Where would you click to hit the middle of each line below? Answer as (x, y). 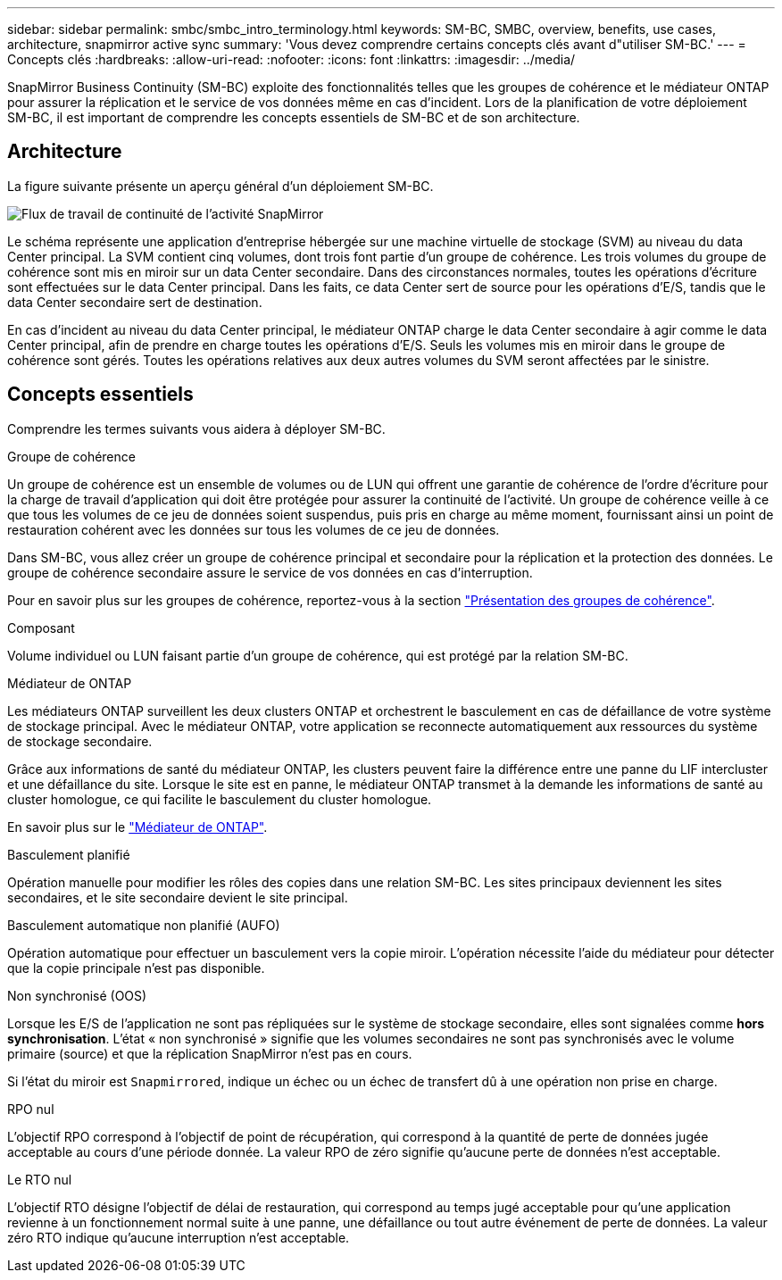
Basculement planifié (69, 854)
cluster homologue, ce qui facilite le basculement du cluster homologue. (220, 799)
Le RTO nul (40, 1179)
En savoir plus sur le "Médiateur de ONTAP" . (137, 827)
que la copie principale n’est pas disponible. (136, 968)
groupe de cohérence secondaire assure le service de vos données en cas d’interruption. (270, 572)
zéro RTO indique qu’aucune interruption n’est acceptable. (179, 1237)
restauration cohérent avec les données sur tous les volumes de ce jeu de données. (254, 529)
